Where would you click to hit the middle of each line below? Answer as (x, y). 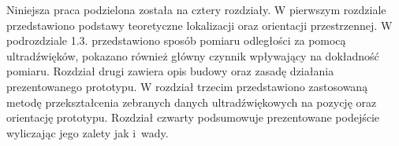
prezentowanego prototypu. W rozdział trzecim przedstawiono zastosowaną (187, 86)
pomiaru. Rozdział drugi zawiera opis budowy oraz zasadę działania (170, 71)
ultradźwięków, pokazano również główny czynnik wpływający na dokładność (193, 55)
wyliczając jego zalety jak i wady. (88, 132)
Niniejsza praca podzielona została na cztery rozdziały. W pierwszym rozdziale (196, 9)
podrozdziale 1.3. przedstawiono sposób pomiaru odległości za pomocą (176, 40)
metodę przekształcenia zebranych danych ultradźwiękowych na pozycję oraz (192, 102)
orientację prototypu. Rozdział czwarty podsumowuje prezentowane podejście (193, 117)
